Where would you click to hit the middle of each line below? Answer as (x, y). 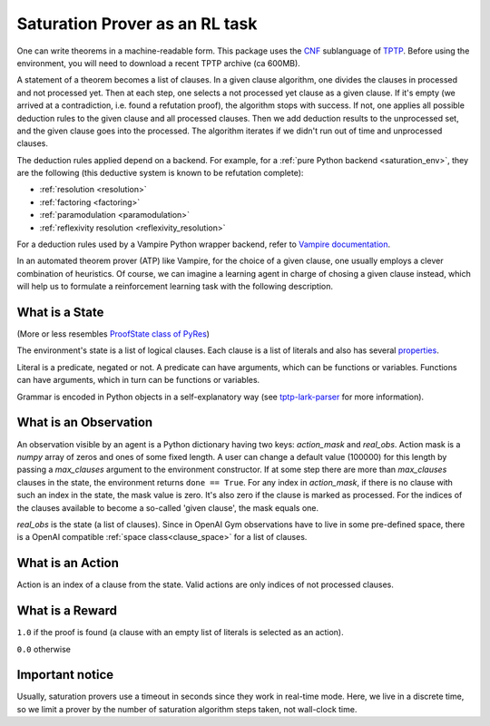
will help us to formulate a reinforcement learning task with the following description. (175, 287)
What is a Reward (67, 611)
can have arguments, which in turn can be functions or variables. (138, 380)
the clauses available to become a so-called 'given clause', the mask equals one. (168, 507)
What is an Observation (85, 422)
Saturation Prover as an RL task (137, 24)
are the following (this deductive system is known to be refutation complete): (160, 173)
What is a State (60, 312)
